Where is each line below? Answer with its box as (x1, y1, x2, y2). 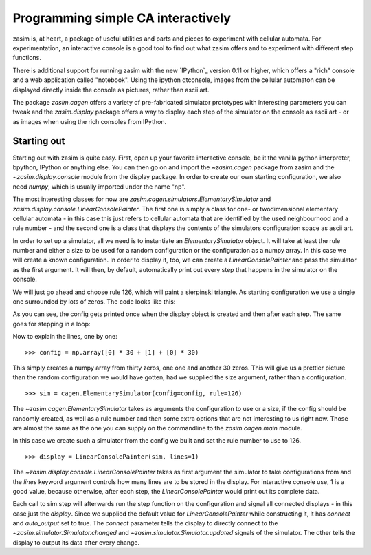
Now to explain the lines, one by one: (12, 333, 118, 341)
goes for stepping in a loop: (12, 320, 91, 328)
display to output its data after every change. (12, 538, 140, 547)
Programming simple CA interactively (12, 10, 232, 25)
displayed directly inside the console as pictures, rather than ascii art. (12, 85, 210, 94)
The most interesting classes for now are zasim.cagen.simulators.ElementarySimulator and (12, 195, 271, 203)
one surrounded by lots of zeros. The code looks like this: (12, 297, 176, 306)
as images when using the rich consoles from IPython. (12, 117, 167, 125)
